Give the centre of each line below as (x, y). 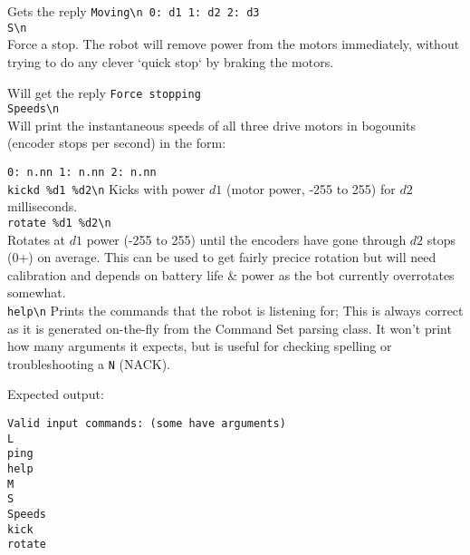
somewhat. (37, 292)
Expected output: (56, 394)
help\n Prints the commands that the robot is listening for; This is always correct (235, 310)
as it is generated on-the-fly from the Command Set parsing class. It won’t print (230, 328)
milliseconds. (43, 206)
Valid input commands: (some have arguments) (147, 424)
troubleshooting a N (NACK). (89, 363)
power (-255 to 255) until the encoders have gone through (246, 239)
